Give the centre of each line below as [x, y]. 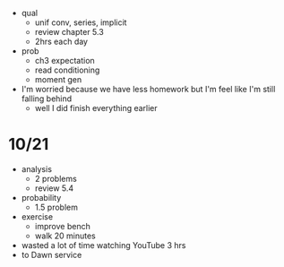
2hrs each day [61, 41]
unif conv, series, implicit [81, 22]
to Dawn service [52, 254]
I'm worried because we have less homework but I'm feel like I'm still [148, 89]
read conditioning [67, 70]
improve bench [62, 226]
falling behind [47, 99]
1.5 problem [56, 207]
